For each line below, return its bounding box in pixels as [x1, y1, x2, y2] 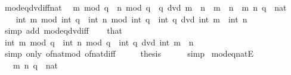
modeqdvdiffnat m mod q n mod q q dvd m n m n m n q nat [4, 1, 287, 13]
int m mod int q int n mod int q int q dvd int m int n [16, 12, 247, 25]
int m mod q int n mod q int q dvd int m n [4, 35, 194, 48]
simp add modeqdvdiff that [4, 24, 122, 37]
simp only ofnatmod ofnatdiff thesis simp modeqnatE [4, 47, 254, 60]
